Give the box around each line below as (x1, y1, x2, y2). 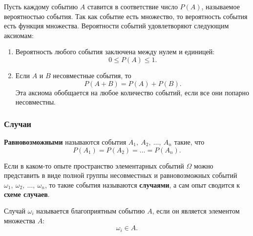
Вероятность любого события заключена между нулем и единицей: (15, 46, 215, 57)
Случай (4, 205, 26, 215)
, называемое (201, 1, 240, 11)
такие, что (174, 136, 205, 147)
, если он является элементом (152, 205, 240, 215)
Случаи (4, 117, 32, 129)
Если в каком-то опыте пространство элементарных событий (4, 160, 184, 171)
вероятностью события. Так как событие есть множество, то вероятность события (4, 11, 248, 21)
